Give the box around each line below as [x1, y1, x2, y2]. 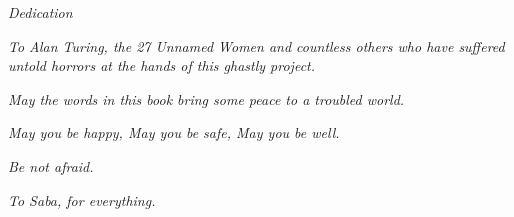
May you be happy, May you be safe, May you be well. [8, 122, 340, 143]
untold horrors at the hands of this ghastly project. [8, 55, 316, 76]
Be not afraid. [8, 155, 94, 176]
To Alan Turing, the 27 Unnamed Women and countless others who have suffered [8, 35, 505, 56]
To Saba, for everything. [8, 189, 156, 210]
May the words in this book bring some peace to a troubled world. [8, 88, 405, 109]
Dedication [8, 2, 73, 22]
